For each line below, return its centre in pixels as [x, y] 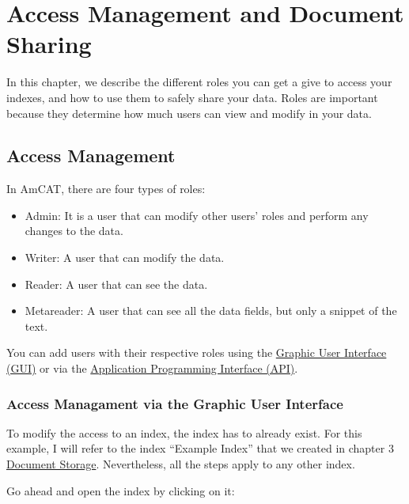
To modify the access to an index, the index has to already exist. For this [184, 432]
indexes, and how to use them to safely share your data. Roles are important [192, 97]
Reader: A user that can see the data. [116, 284]
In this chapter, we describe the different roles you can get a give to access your [199, 82]
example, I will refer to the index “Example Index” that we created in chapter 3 [200, 448]
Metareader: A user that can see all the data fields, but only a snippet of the [211, 311]
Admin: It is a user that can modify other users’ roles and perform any [197, 215]
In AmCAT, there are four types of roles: [106, 189]
